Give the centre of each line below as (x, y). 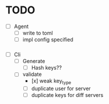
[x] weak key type (51, 82)
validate (32, 74)
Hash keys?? (47, 68)
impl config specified (48, 40)
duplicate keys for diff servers (67, 95)
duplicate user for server (61, 89)
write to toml (38, 33)
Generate (34, 61)
